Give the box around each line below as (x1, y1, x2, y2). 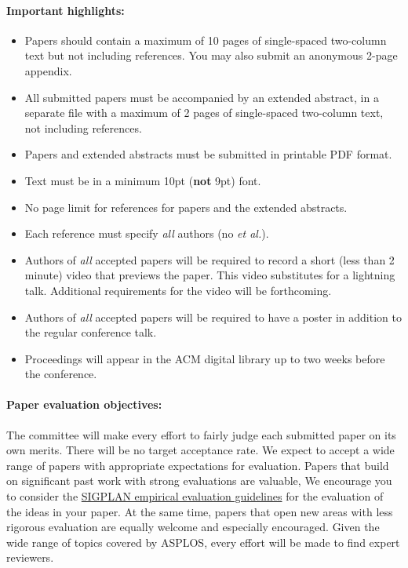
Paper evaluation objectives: (6, 396, 162, 413)
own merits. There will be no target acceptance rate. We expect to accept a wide (6, 442, 395, 458)
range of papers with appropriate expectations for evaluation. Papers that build (6, 457, 389, 473)
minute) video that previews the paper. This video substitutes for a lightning (24, 267, 395, 283)
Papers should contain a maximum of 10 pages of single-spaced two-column (24, 31, 387, 48)
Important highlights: (6, 2, 125, 18)
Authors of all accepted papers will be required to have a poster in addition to (24, 308, 402, 325)
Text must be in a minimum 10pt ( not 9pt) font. (24, 172, 261, 188)
